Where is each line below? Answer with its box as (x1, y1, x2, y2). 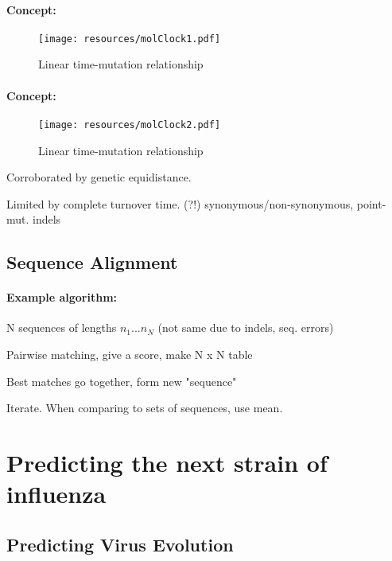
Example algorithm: (6, 289, 118, 306)
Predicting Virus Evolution (6, 532, 234, 556)
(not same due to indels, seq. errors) (157, 319, 334, 336)
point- (356, 195, 386, 212)
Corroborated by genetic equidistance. (6, 169, 192, 185)
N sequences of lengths (6, 319, 117, 336)
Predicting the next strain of (6, 446, 328, 479)
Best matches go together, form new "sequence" (6, 372, 237, 389)
